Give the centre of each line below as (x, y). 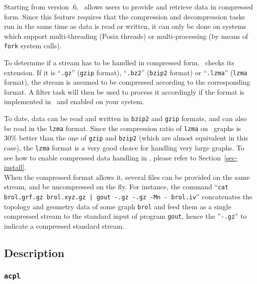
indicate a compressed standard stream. (64, 226)
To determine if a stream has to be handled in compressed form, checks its (119, 63)
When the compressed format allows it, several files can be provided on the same (127, 177)
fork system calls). (33, 46)
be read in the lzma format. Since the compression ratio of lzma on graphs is (123, 128)
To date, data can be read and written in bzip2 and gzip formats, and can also (126, 118)
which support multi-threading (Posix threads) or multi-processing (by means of (126, 36)
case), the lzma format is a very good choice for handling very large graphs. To (124, 148)
